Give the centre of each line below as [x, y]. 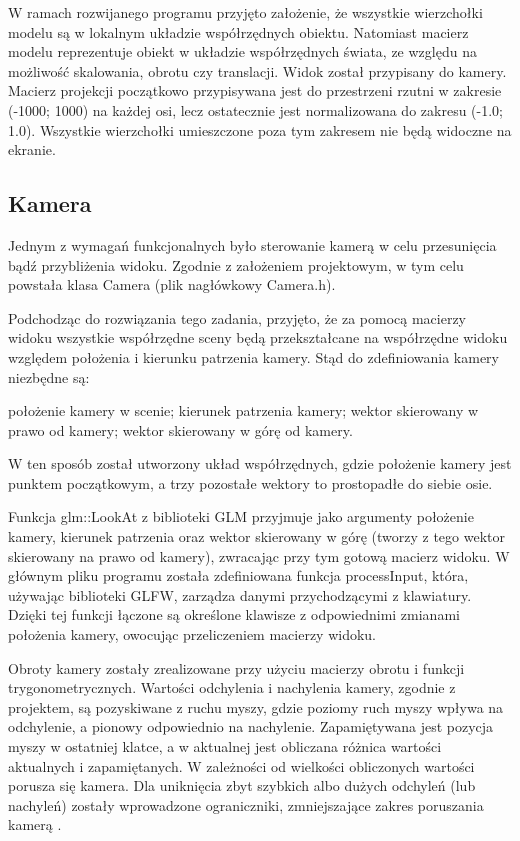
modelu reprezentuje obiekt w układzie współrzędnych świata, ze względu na [242, 51]
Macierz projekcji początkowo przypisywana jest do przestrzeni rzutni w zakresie [255, 90]
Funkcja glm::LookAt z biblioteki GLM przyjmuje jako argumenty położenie [241, 516]
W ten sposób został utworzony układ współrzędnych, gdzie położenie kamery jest [260, 463]
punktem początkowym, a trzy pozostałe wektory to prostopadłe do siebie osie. [250, 482]
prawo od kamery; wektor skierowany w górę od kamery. [180, 429]
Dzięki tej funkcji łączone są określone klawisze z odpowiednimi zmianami [234, 614]
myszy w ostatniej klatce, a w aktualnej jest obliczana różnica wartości [225, 746]
